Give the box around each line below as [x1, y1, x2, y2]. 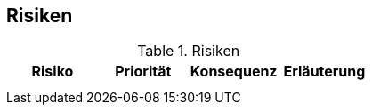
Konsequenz [190, 62, 278, 81]
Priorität [115, 62, 172, 81]
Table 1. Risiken [137, 42, 240, 60]
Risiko [31, 62, 74, 81]
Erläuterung [283, 62, 366, 81]
